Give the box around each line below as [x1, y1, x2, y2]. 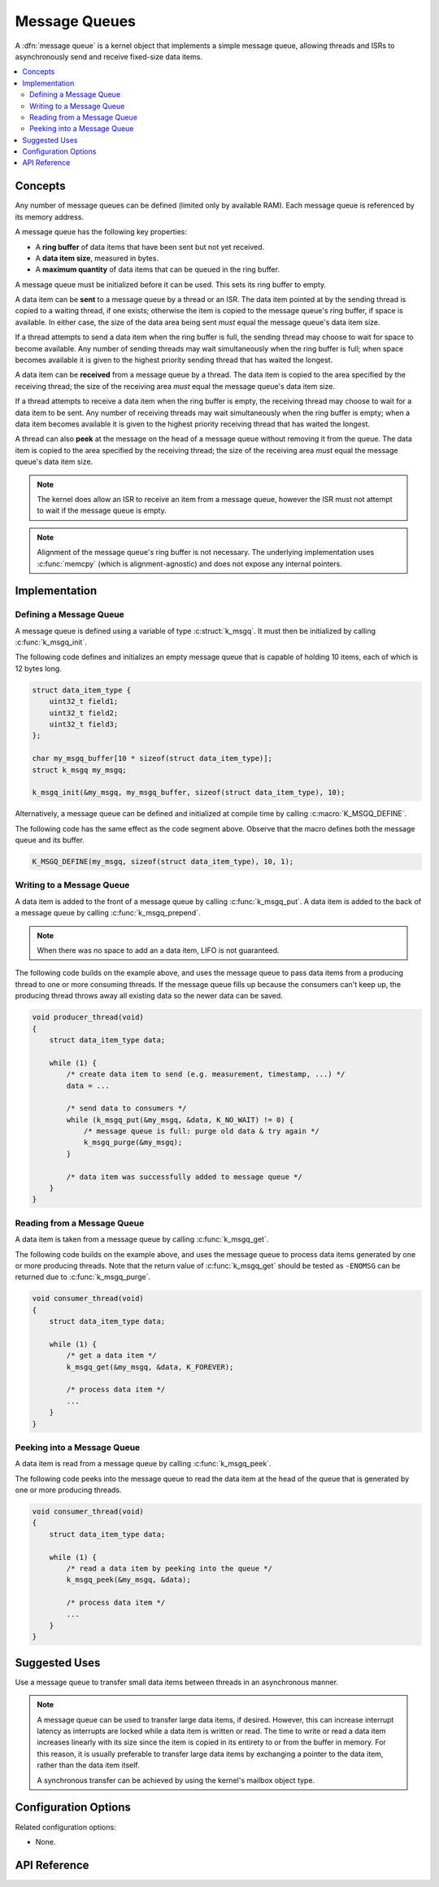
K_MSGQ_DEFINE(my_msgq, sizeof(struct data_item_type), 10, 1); [32, 857, 294, 867]
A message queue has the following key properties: [15, 227, 187, 237]
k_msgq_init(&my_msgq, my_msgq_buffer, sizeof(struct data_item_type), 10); [32, 788, 346, 797]
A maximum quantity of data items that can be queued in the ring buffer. [35, 264, 280, 274]
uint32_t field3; [49, 720, 119, 728]
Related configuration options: [15, 1822, 117, 1832]
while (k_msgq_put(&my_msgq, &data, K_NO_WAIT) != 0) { [66, 1115, 294, 1125]
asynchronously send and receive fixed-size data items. [15, 51, 203, 61]
